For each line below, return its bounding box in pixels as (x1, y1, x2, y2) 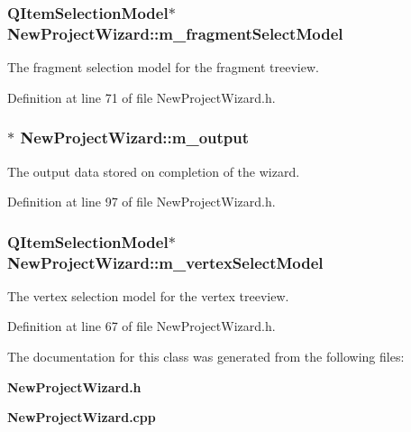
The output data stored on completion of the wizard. (7, 161, 300, 180)
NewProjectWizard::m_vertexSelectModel (7, 251, 324, 273)
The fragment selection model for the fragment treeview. (7, 58, 319, 77)
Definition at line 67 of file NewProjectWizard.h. (7, 317, 276, 335)
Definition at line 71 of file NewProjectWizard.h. (7, 87, 276, 106)
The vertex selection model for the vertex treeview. (7, 286, 289, 305)
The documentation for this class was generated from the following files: (7, 347, 405, 366)
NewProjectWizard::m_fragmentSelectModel (7, 22, 343, 44)
